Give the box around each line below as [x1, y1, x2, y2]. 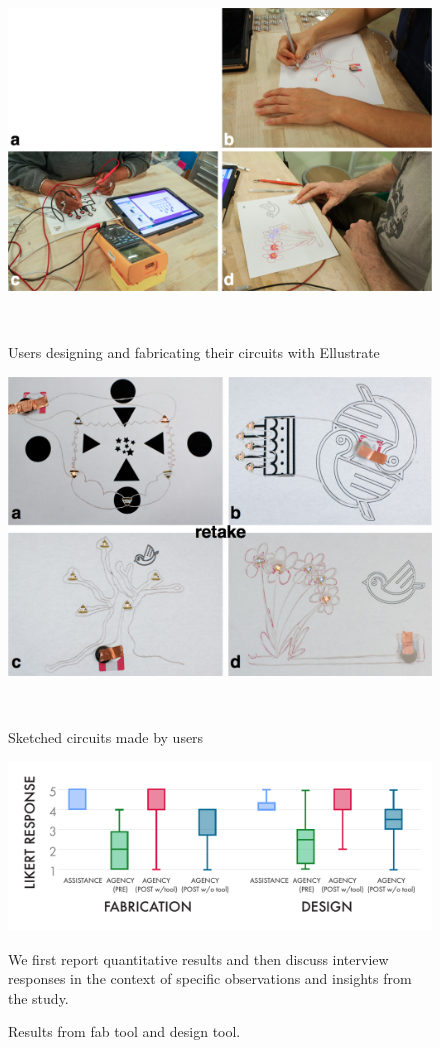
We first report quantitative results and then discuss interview [8, 948, 389, 969]
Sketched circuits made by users [8, 726, 204, 747]
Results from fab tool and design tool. [8, 1021, 241, 1042]
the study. [8, 987, 69, 1008]
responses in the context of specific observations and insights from [8, 968, 412, 989]
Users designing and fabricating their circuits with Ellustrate [8, 342, 380, 363]
